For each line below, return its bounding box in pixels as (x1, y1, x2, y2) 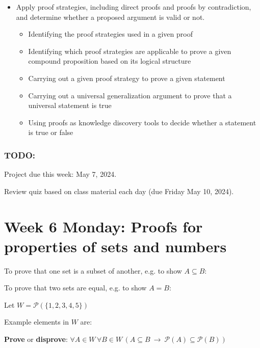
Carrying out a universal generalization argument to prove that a (28, 90, 232, 100)
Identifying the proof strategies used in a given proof (28, 29, 193, 39)
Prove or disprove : (4, 334, 68, 344)
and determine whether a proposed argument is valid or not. (16, 11, 205, 22)
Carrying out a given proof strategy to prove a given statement (28, 72, 225, 83)
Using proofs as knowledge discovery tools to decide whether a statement (28, 117, 256, 127)
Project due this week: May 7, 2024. (4, 169, 117, 179)
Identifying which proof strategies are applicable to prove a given (28, 45, 231, 56)
